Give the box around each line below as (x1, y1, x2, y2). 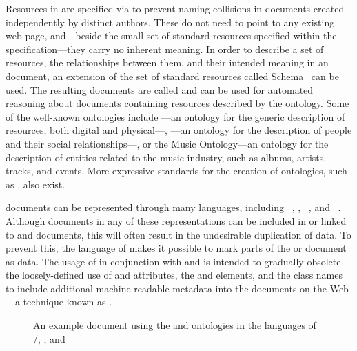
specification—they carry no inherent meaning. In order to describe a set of (6, 41, 324, 56)
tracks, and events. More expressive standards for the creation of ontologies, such (6, 163, 347, 178)
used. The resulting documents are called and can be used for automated (6, 82, 314, 97)
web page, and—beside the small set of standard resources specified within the (6, 28, 337, 43)
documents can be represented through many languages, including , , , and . (6, 200, 341, 214)
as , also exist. (6, 177, 65, 191)
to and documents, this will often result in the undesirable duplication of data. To (6, 227, 351, 241)
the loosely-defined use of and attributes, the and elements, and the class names (6, 268, 343, 282)
